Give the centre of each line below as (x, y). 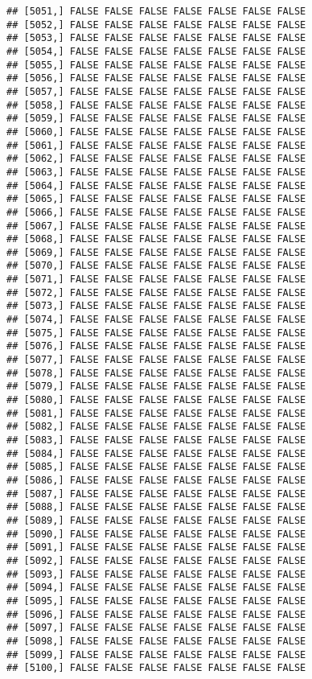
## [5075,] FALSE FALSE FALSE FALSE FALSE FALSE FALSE (156, 333)
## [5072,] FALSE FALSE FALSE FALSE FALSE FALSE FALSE (156, 292)
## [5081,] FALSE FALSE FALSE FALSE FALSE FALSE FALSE (156, 413)
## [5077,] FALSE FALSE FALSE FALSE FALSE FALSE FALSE (156, 360)
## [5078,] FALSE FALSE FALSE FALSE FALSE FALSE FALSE (156, 373)
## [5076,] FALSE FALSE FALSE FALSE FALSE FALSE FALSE (156, 346)
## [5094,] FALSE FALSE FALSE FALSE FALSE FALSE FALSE (156, 588)
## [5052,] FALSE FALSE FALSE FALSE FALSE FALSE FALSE (156, 25)
